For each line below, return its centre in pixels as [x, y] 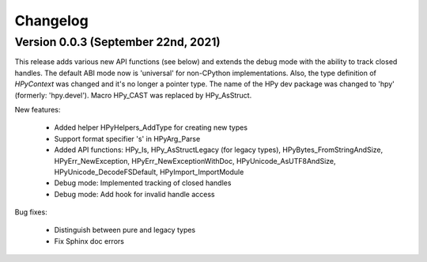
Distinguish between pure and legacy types [125, 230]
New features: [38, 109]
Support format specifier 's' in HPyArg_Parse [127, 139]
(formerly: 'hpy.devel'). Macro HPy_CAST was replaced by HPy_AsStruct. [133, 95]
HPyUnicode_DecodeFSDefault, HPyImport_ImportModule [149, 172]
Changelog [51, 21]
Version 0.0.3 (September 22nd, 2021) [117, 42]
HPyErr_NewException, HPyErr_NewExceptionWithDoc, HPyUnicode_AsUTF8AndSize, [195, 161]
